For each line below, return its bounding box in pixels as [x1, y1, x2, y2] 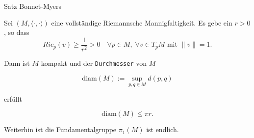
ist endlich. [146, 124, 179, 135]
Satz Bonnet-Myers [4, 1, 61, 11]
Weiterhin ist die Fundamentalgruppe [4, 124, 117, 135]
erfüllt [4, 93, 23, 104]
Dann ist [4, 57, 30, 68]
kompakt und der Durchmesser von [41, 57, 147, 68]
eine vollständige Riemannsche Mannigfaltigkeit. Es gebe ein [51, 17, 232, 28]
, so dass [4, 27, 29, 37]
